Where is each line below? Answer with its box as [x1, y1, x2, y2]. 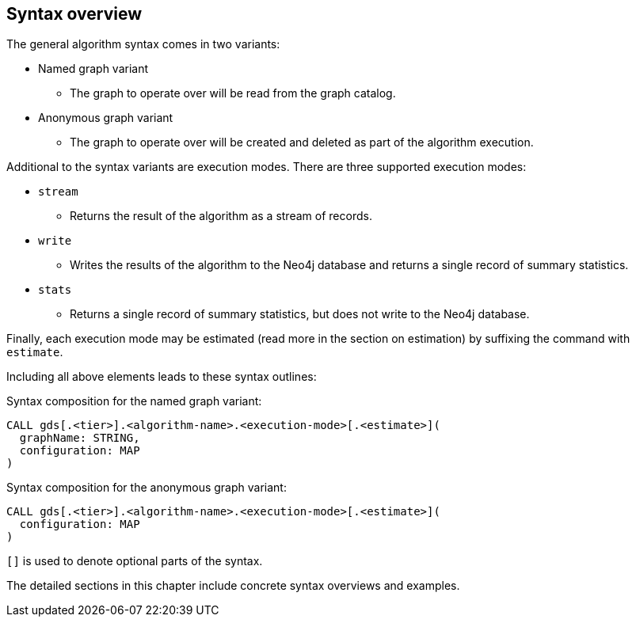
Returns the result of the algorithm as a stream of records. [70, 209, 372, 223]
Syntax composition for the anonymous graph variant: [6, 481, 287, 495]
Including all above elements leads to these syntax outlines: [6, 370, 317, 384]
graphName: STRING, [19, 431, 140, 445]
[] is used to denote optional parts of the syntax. [6, 554, 263, 568]
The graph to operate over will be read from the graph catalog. [70, 86, 396, 101]
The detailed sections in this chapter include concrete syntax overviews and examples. [6, 579, 460, 593]
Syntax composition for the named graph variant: [6, 394, 262, 408]
